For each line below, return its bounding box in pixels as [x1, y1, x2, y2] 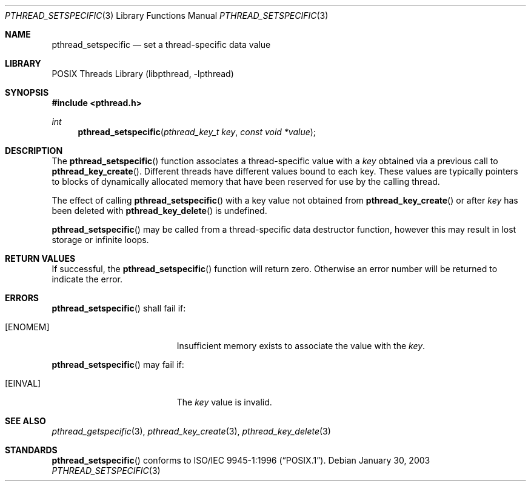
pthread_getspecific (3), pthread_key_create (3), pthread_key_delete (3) [52, 426, 331, 436]
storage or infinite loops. [52, 235, 149, 245]
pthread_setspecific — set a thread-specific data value [52, 39, 271, 50]
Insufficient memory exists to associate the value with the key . [176, 341, 426, 351]
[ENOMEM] [5, 322, 50, 332]
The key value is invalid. [176, 397, 272, 407]
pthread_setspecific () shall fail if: [52, 303, 186, 313]
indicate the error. [52, 274, 123, 284]
